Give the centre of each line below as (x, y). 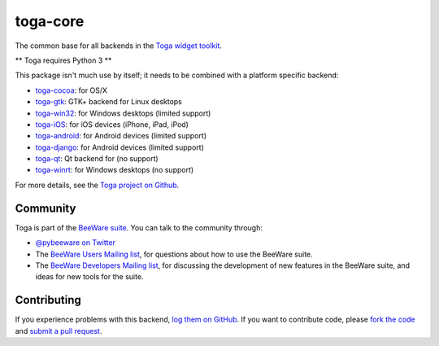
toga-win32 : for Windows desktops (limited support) (123, 113)
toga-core (50, 21)
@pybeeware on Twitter (75, 243)
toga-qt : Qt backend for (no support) (97, 159)
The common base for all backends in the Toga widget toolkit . (119, 46)
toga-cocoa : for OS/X (72, 90)
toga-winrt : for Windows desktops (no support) (115, 170)
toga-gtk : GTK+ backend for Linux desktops (109, 102)
